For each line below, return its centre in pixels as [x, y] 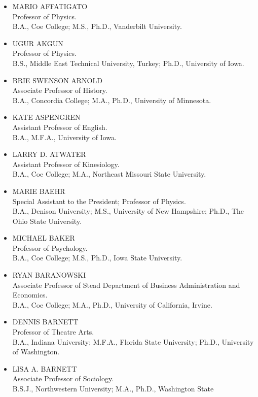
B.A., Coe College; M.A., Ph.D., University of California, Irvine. [112, 304]
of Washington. [36, 352]
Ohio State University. [47, 221]
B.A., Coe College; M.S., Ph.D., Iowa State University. [97, 258]
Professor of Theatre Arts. [53, 332]
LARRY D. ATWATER [49, 154]
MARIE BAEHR [39, 191]
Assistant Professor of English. [60, 127]
